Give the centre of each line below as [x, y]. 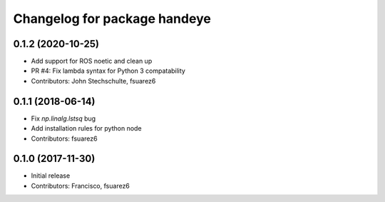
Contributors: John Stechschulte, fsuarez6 [93, 81]
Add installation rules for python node [86, 128]
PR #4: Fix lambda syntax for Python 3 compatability [108, 71]
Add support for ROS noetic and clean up [92, 61]
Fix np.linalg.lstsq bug [63, 118]
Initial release [51, 176]
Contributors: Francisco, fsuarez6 [80, 186]
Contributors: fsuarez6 [64, 138]
